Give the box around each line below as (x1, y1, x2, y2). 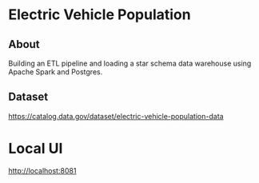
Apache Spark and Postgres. (8, 67, 103, 77)
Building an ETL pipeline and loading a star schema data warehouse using (8, 58, 252, 68)
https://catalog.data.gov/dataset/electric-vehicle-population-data (8, 111, 224, 121)
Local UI (8, 140, 63, 157)
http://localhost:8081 (8, 165, 77, 175)
